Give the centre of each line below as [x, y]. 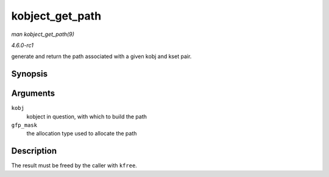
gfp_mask [24, 125]
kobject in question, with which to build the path [87, 117]
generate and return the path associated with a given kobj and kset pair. [101, 56]
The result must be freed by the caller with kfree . [74, 165]
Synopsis [30, 74]
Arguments [33, 94]
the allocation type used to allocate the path [82, 134]
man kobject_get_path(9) [43, 34]
